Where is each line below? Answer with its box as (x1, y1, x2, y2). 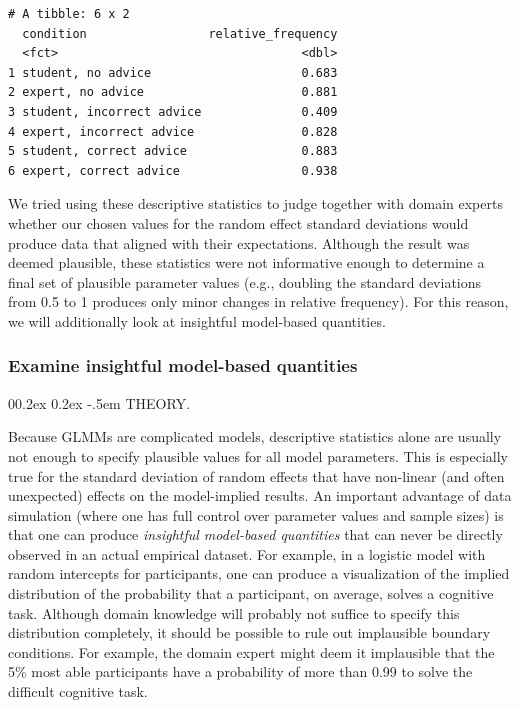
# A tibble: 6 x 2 (8, 7, 130, 21)
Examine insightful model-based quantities (8, 353, 358, 378)
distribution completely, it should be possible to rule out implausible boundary (8, 622, 491, 643)
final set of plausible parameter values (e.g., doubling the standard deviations (8, 271, 482, 292)
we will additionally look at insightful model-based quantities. (8, 310, 386, 331)
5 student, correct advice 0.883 (8, 144, 338, 159)
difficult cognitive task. (8, 681, 148, 702)
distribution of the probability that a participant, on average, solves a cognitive (8, 583, 494, 604)
